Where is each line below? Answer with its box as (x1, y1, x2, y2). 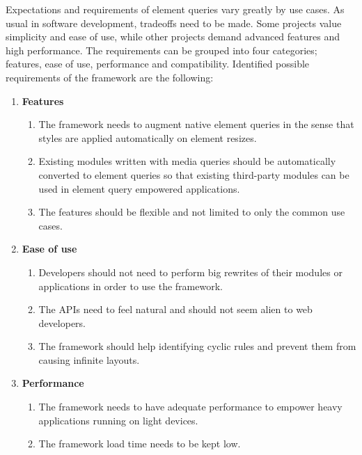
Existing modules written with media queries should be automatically (38, 154, 336, 168)
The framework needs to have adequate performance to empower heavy (38, 399, 343, 414)
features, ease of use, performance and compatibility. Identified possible (6, 56, 310, 71)
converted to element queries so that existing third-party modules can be (38, 167, 349, 182)
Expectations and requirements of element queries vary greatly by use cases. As (6, 2, 345, 16)
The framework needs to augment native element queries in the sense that (38, 117, 354, 131)
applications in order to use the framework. (38, 278, 223, 293)
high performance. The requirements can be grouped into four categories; (6, 42, 317, 57)
